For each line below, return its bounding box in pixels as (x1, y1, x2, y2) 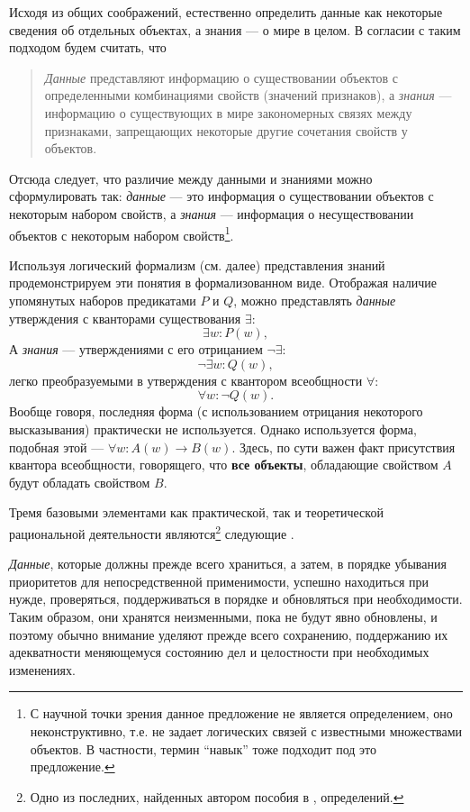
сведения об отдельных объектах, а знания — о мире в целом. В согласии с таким (9, 20, 461, 39)
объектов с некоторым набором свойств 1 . (9, 223, 234, 244)
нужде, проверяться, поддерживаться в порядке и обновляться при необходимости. (9, 589, 463, 608)
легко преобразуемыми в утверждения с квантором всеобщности (9, 370, 363, 389)
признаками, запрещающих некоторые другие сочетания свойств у (44, 121, 408, 140)
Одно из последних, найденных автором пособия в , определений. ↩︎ (30, 787, 404, 806)
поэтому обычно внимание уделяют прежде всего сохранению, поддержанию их (9, 625, 448, 643)
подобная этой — (9, 437, 104, 456)
